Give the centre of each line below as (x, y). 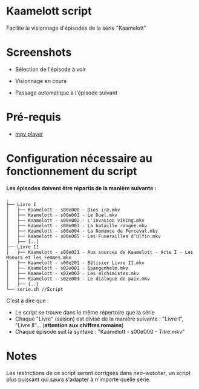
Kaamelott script (49, 11)
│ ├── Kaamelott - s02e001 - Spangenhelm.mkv (67, 268)
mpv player (29, 134)
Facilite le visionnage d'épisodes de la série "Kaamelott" (76, 28)
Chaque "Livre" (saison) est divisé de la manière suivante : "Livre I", (99, 319)
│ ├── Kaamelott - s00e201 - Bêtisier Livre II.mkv (76, 263)
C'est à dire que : (28, 301)
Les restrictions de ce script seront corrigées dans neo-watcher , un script (98, 373)
